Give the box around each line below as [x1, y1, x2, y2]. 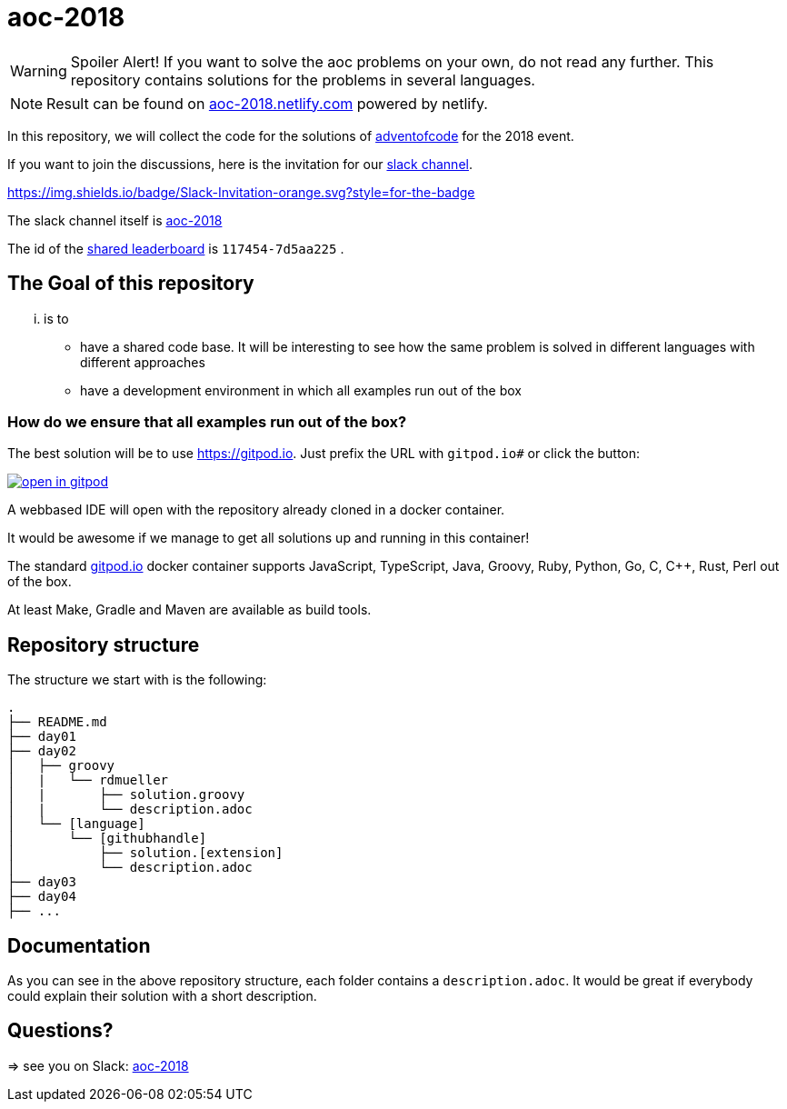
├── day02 [7, 744, 76, 759]
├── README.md [7, 714, 107, 730]
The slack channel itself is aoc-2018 [7, 212, 223, 228]
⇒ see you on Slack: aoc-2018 [7, 1057, 189, 1074]
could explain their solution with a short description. [7, 988, 317, 1004]
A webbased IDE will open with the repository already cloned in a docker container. [7, 502, 505, 518]
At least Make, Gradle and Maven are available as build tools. [7, 602, 372, 618]
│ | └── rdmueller [7, 773, 169, 788]
